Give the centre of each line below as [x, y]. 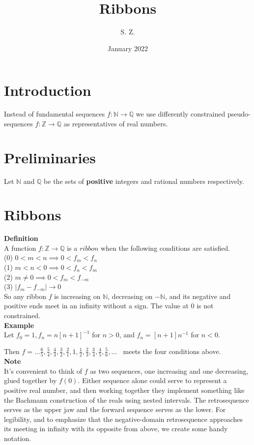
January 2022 [128, 48]
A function [20, 248]
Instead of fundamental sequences [55, 114]
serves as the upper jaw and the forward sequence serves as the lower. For [115, 409]
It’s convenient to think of [43, 371]
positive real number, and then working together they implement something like [124, 390]
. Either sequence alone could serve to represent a [152, 380]
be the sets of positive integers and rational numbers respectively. [144, 181]
